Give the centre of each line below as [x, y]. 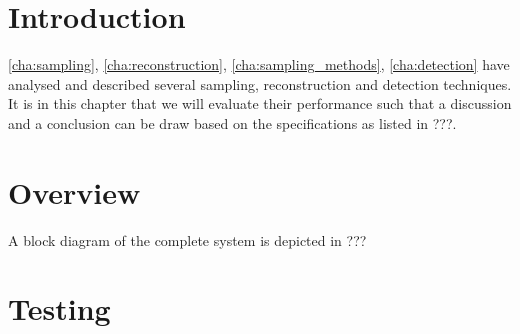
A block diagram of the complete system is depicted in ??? [187, 239]
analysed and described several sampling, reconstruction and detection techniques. [260, 83]
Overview [74, 191]
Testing [59, 308]
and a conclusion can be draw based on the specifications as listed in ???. [232, 122]
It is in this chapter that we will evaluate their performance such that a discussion [260, 103]
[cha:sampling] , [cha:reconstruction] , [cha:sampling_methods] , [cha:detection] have [259, 64]
